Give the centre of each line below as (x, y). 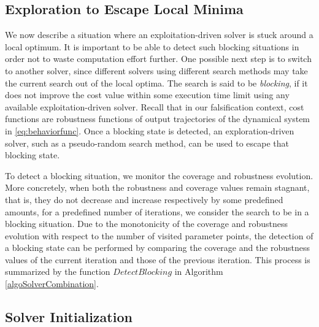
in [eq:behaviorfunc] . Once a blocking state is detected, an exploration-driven (150, 130)
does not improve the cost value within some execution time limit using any (147, 95)
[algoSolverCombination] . (52, 284)
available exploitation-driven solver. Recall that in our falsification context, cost (155, 106)
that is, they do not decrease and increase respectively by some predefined (144, 199)
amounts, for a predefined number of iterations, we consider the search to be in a (157, 211)
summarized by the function (58, 271)
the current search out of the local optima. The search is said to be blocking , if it (156, 83)
